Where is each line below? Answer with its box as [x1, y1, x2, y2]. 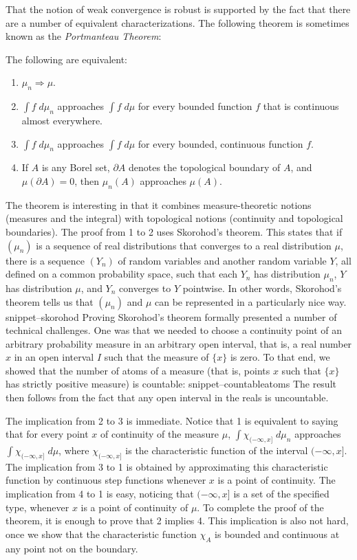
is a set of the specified [233, 486, 329, 501]
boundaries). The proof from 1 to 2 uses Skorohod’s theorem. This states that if [6, 224, 343, 238]
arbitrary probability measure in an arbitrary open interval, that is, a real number [6, 336, 352, 350]
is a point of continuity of [80, 500, 188, 514]
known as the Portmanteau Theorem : [6, 29, 162, 43]
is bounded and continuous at [215, 526, 340, 541]
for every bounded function [138, 99, 252, 113]
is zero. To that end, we [230, 350, 330, 364]
